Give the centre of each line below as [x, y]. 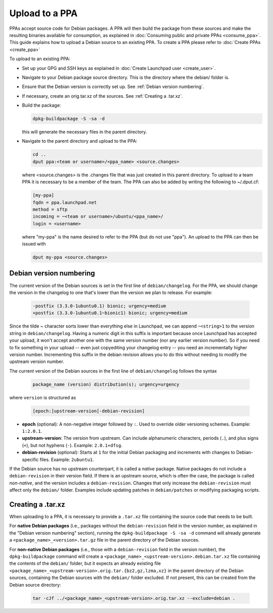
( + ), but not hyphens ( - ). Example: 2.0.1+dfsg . [72, 445]
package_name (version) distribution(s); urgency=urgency [106, 384]
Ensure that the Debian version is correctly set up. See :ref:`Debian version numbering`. [113, 87]
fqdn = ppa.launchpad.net [65, 202]
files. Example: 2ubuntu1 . [67, 459]
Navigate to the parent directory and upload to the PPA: [80, 141]
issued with [34, 244]
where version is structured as [43, 397]
